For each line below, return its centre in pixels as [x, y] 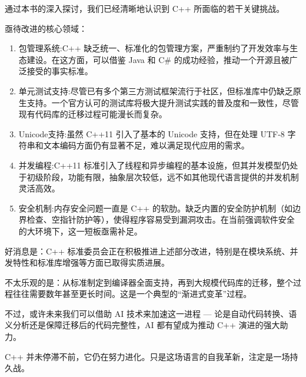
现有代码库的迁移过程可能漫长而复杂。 [93, 114]
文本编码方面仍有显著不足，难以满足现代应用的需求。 [146, 145]
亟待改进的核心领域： [46, 28]
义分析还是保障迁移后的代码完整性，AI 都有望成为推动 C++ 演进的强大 [142, 325]
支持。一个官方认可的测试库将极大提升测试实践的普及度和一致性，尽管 [163, 102]
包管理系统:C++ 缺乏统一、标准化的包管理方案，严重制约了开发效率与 [154, 48]
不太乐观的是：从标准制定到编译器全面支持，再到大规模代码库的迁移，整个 [149, 282]
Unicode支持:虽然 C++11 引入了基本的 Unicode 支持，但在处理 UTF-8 [152, 133]
